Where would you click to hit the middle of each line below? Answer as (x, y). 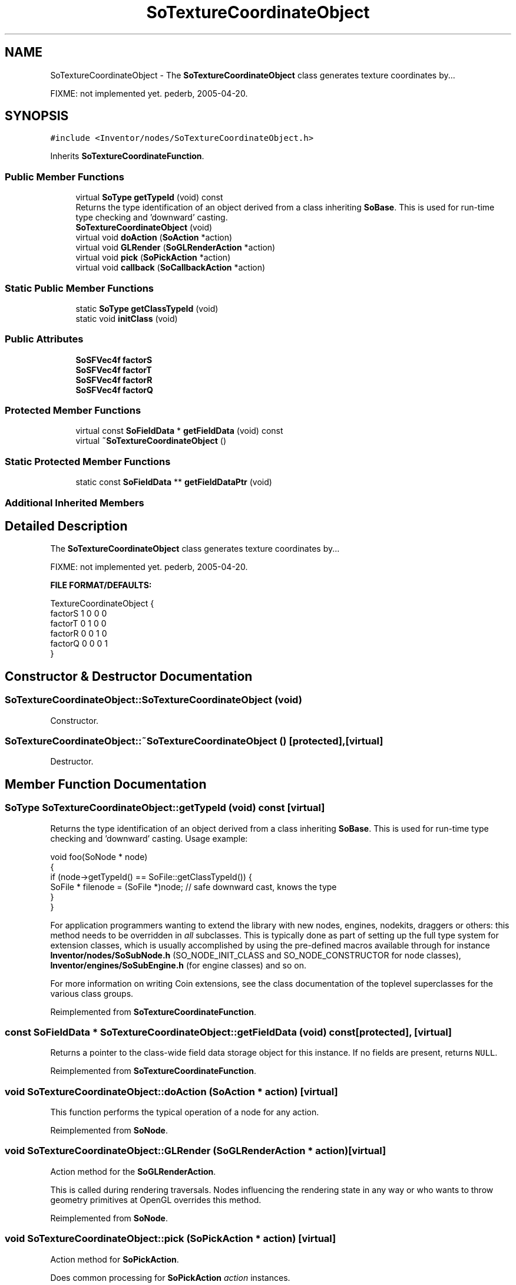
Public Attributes (44, 339)
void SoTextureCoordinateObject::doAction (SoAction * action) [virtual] (171, 1091)
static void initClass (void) (127, 318)
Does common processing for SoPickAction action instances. (170, 1277)
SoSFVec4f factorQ (114, 390)
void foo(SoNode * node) (99, 856)
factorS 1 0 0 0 (79, 614)
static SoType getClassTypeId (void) (147, 308)
